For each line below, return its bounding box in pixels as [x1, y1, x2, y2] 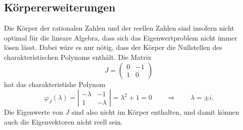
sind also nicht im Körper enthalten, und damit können [71, 107, 240, 117]
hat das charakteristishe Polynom [4, 79, 106, 89]
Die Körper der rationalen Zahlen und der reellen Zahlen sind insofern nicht [4, 23, 235, 33]
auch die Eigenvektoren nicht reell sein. [4, 116, 123, 127]
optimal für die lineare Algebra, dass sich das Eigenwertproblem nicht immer [4, 32, 238, 43]
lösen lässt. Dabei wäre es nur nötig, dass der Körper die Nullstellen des [4, 42, 223, 52]
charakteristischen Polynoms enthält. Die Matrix [4, 51, 152, 62]
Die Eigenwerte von [4, 107, 63, 117]
